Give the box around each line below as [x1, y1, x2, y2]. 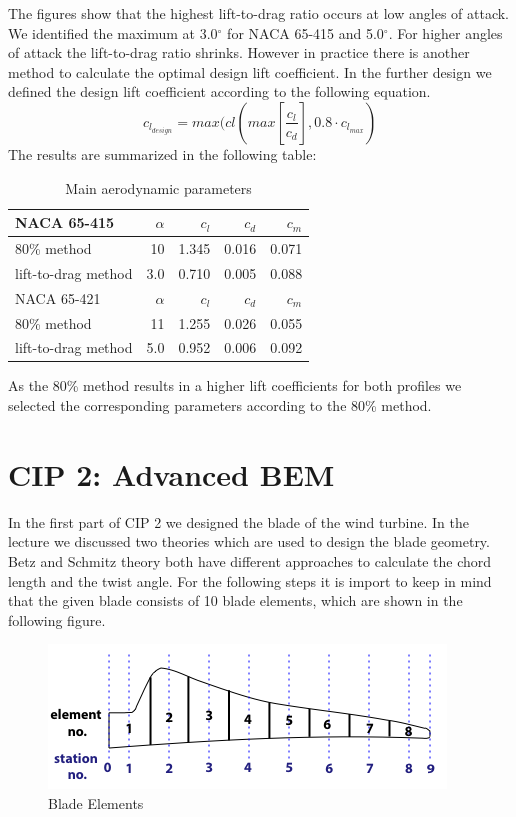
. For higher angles [388, 22, 503, 43]
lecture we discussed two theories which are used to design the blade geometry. [8, 531, 490, 552]
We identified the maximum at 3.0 [8, 22, 218, 43]
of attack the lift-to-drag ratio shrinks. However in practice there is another [8, 42, 470, 63]
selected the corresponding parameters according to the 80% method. [8, 395, 432, 416]
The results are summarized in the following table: [8, 143, 317, 164]
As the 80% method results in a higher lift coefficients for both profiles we [8, 375, 462, 396]
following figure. [8, 609, 106, 630]
